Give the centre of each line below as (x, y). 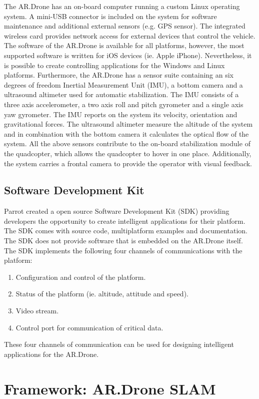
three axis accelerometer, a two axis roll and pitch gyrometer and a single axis (124, 104)
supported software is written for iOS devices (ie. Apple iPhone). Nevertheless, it (128, 55)
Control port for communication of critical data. (89, 327)
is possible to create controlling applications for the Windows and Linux (114, 65)
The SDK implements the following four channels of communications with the (123, 250)
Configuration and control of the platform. (81, 277)
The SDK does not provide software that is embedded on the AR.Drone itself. (123, 241)
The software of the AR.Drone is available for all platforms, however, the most (124, 45)
